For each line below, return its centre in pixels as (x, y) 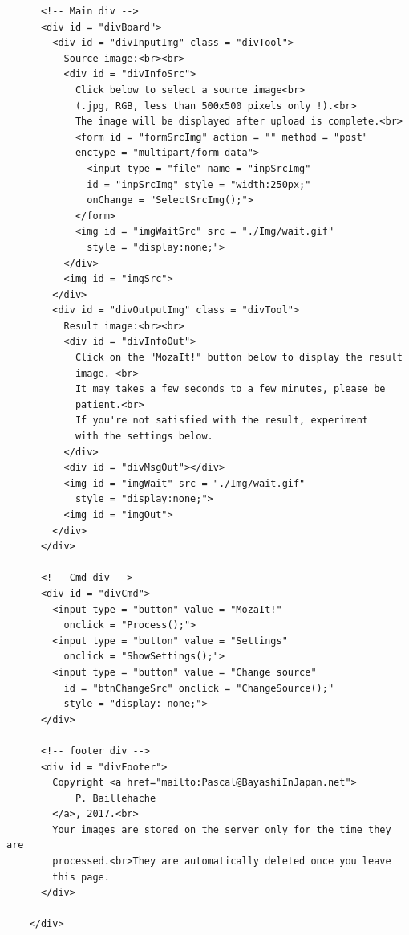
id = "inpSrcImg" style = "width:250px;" (199, 184)
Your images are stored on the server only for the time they (222, 829)
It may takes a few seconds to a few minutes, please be (230, 389)
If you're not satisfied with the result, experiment (222, 421)
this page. (81, 877)
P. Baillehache (115, 798)
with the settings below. (144, 437)
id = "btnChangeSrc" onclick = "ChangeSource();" (199, 688)
